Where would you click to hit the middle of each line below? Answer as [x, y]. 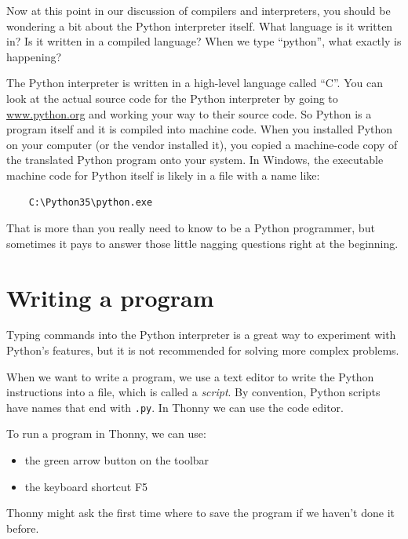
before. [23, 528]
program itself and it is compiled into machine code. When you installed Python [200, 129]
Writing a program [110, 297]
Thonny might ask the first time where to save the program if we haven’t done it [201, 513]
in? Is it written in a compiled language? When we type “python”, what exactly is [204, 41]
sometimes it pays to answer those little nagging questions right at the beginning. [202, 243]
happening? [34, 56]
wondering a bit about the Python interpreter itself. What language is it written [200, 25]
